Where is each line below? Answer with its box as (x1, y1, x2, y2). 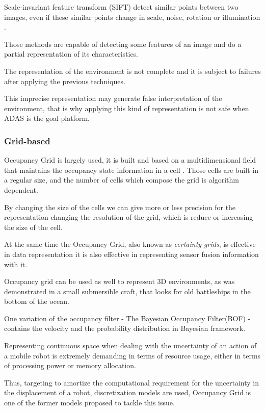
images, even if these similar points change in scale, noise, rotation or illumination (4, 11, 260, 22)
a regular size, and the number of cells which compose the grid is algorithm (4, 174, 239, 185)
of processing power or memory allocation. (4, 360, 136, 371)
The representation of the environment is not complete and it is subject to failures (4, 65, 261, 76)
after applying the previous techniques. (4, 75, 125, 86)
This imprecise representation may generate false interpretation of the (4, 93, 222, 104)
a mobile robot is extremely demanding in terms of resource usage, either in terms (4, 350, 261, 361)
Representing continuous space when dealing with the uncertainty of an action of (4, 340, 257, 351)
